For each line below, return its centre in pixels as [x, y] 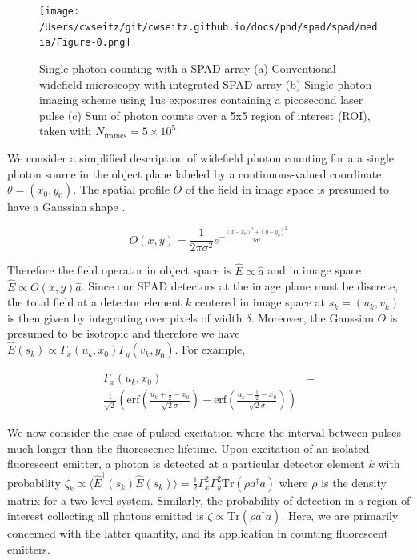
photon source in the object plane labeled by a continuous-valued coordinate [194, 173]
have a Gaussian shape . [66, 207]
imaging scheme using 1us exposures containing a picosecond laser [201, 100]
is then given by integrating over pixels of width [125, 317]
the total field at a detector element [95, 302]
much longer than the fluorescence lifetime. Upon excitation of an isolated [188, 448]
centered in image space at [260, 302]
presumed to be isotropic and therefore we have [124, 333]
